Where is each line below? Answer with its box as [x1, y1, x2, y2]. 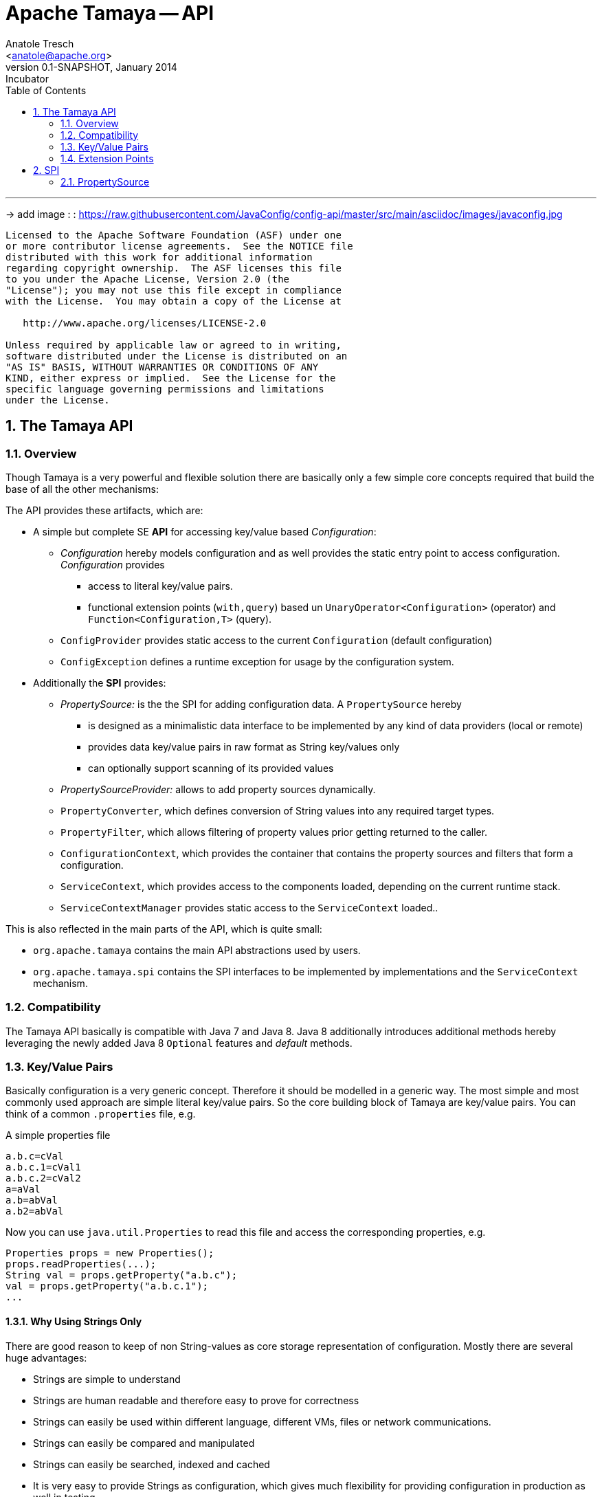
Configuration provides [60, 558, 165, 570]
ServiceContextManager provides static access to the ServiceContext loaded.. [60, 901, 438, 913]
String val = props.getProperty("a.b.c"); [5, 1269, 238, 1281]
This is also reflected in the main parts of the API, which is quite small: [5, 922, 322, 935]
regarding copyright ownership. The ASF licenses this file [5, 262, 342, 274]
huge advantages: [5, 1351, 87, 1364]
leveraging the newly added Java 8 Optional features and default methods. [5, 1036, 353, 1049]
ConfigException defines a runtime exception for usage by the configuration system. [60, 655, 454, 667]
